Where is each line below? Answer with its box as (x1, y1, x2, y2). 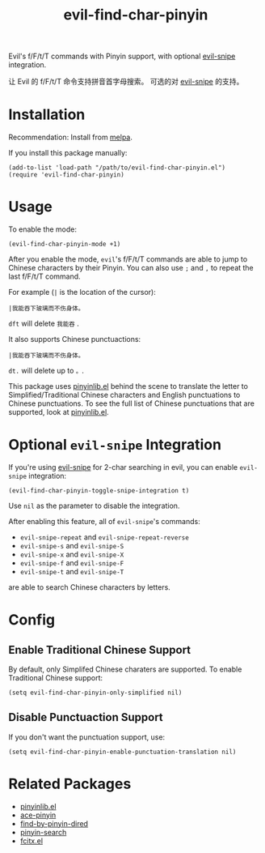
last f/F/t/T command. (8, 271, 81, 281)
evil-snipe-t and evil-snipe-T (19, 567, 124, 576)
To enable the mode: (8, 224, 78, 234)
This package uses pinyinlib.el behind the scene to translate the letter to (8, 382, 249, 391)
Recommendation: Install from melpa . (8, 132, 133, 143)
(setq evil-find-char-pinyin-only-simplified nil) (8, 689, 183, 697)
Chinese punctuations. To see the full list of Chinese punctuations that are (8, 399, 254, 408)
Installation (8, 105, 86, 124)
